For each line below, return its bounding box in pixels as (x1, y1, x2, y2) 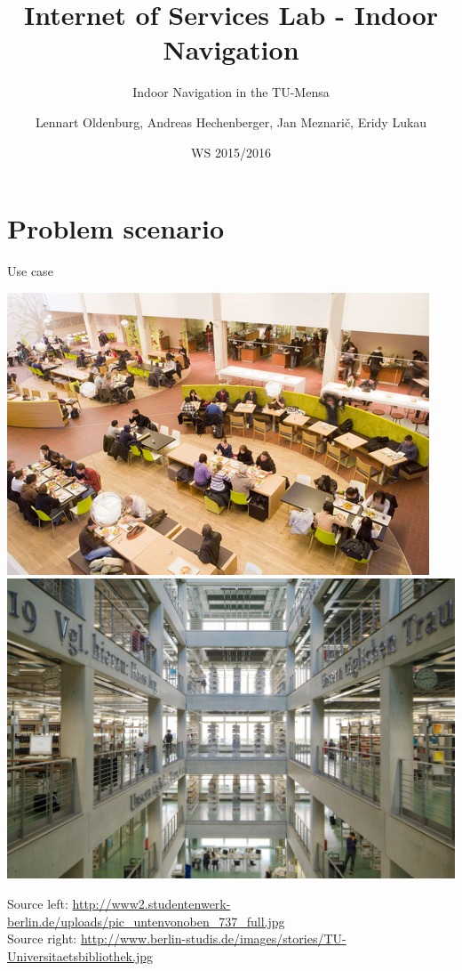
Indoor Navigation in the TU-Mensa (132, 83, 330, 101)
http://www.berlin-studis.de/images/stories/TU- (80, 929, 346, 948)
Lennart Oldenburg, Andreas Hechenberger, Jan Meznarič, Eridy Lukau (35, 112, 427, 131)
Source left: (7, 894, 68, 912)
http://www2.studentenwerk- (72, 894, 231, 912)
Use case (7, 262, 53, 280)
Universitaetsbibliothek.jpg (7, 946, 153, 965)
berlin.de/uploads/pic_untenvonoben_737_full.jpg (7, 911, 285, 930)
